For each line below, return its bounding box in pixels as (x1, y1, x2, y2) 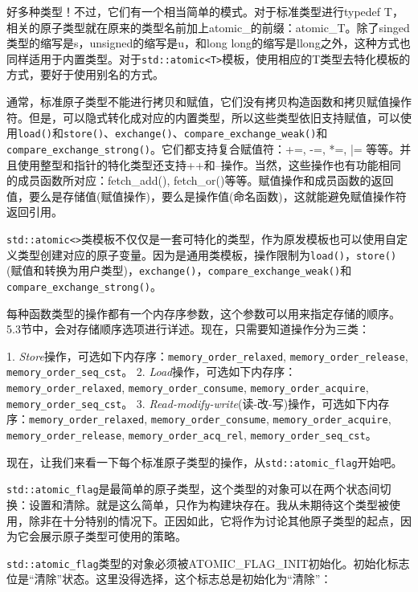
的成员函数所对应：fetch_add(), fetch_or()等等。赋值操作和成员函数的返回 (6, 172, 394, 189)
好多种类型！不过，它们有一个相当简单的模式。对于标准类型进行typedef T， (6, 3, 404, 19)
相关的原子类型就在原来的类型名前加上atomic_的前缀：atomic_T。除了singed (6, 18, 410, 35)
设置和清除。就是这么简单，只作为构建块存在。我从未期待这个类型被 (28, 496, 389, 512)
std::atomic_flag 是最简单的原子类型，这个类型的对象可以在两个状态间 (6, 480, 380, 497)
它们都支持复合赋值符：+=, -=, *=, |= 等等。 (161, 140, 400, 157)
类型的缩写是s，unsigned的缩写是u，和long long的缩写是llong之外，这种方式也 (6, 35, 411, 51)
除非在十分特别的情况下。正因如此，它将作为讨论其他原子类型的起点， (28, 512, 400, 529)
